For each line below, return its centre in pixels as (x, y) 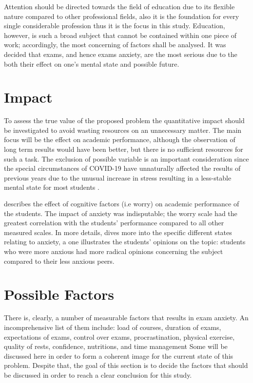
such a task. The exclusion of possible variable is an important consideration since (126, 158)
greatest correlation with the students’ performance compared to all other (114, 223)
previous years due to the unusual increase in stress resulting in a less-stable (118, 177)
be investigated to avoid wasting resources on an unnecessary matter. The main (123, 130)
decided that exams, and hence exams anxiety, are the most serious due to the (121, 54)
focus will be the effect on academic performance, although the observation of (120, 139)
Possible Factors (59, 294)
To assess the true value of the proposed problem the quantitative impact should (124, 120)
